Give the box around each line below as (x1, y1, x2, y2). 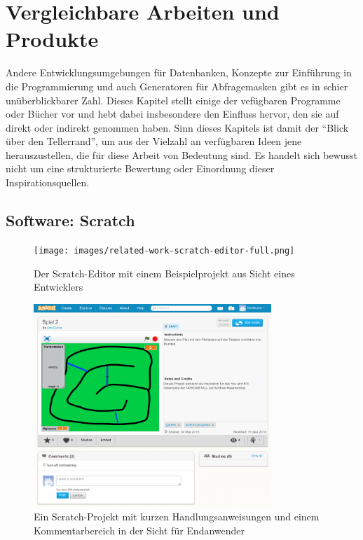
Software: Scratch (6, 209, 135, 231)
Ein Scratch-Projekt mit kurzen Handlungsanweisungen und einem (34, 509, 320, 524)
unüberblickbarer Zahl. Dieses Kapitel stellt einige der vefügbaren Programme (6, 92, 341, 107)
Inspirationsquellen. (6, 175, 90, 190)
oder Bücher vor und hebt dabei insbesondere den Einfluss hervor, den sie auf (6, 106, 339, 121)
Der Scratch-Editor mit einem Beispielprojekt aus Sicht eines (34, 265, 295, 280)
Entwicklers (34, 279, 83, 294)
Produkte (6, 25, 99, 53)
